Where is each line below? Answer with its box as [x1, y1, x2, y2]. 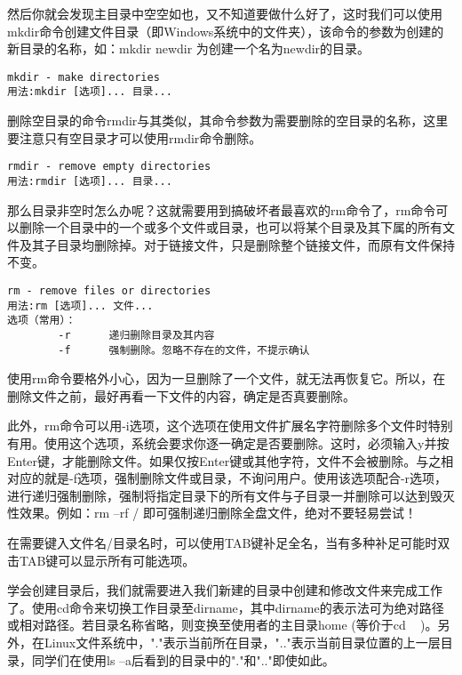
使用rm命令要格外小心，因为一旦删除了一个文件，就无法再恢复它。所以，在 [7, 369, 446, 388]
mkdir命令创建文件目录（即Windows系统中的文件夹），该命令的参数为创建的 [7, 21, 444, 40]
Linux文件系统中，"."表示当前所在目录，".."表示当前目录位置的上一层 [44, 632, 441, 651]
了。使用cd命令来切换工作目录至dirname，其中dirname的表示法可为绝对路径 [7, 598, 444, 616]
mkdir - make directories [7, 70, 160, 84]
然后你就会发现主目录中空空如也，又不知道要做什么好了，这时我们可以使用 [7, 4, 442, 22]
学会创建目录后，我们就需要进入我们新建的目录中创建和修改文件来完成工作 [7, 581, 442, 599]
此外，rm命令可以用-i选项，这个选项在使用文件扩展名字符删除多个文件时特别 [7, 416, 453, 435]
